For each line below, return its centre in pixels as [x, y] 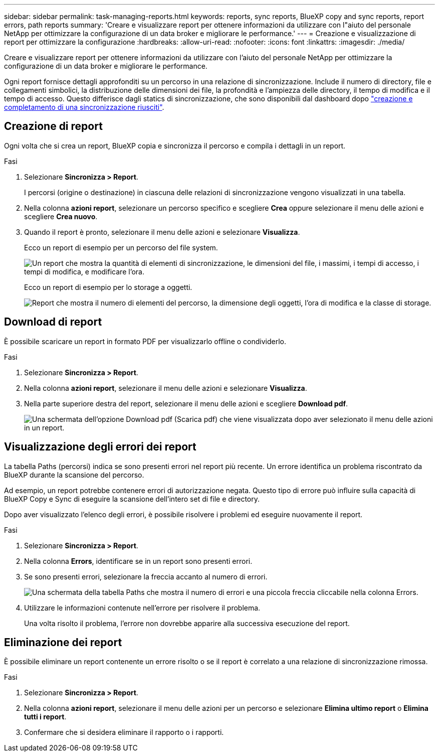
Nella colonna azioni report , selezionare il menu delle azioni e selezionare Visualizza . [166, 388]
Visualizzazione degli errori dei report [100, 447]
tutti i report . [45, 717]
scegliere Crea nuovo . [61, 216]
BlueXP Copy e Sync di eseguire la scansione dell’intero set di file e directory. [132, 499]
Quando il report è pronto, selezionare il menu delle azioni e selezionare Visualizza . [162, 232]
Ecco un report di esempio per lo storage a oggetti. [108, 287]
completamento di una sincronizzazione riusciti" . [84, 107]
